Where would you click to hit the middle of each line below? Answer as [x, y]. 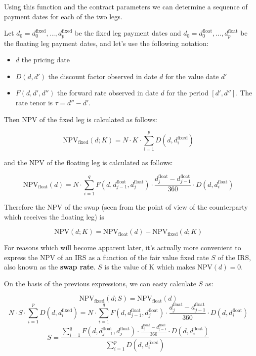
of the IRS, [234, 257]
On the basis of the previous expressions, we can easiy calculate [100, 283]
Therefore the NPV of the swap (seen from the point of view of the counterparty [126, 206]
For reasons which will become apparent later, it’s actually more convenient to [123, 247]
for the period [188, 93]
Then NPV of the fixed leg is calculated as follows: [81, 119]
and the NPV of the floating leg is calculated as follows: [88, 162]
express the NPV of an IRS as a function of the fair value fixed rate [107, 257]
